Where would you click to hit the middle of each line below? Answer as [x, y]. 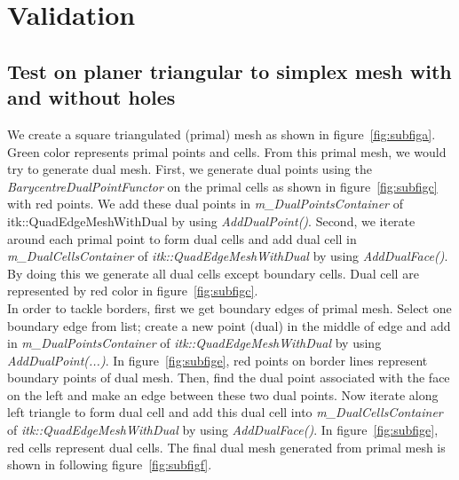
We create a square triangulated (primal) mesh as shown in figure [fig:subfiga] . [222, 134]
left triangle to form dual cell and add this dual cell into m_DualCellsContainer [225, 412]
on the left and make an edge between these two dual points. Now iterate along [223, 394]
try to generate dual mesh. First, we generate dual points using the [190, 169]
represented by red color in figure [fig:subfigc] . [133, 291]
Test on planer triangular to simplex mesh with [229, 71]
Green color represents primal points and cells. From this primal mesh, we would [227, 151]
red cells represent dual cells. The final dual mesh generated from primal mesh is [226, 447]
